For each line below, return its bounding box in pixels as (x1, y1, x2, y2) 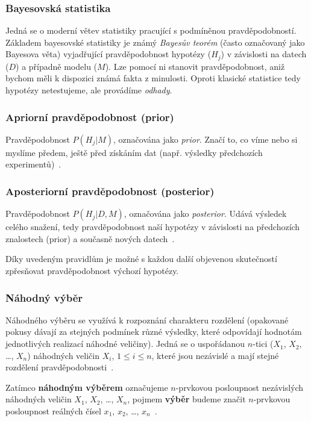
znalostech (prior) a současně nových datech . (5, 232, 175, 245)
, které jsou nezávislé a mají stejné (151, 349, 279, 361)
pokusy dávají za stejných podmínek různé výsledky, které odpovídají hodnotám (5, 325, 302, 338)
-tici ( (253, 337, 274, 350)
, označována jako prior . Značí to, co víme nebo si (113, 133, 298, 145)
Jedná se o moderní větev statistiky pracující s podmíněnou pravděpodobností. (5, 24, 297, 37)
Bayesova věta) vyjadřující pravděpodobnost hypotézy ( (5, 48, 212, 60)
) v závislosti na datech (221, 48, 307, 60)
